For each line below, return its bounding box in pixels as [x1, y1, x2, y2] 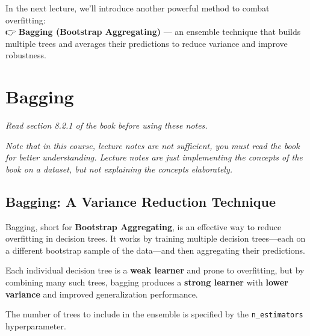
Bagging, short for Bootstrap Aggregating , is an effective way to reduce [5, 220, 282, 233]
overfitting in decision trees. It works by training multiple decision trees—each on [5, 232, 306, 245]
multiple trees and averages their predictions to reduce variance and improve [5, 37, 288, 49]
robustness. [5, 49, 46, 61]
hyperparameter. [5, 319, 66, 332]
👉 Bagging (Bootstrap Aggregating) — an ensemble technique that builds [5, 25, 301, 38]
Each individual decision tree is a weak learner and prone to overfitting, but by [5, 264, 305, 276]
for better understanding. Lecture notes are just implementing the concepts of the [5, 151, 303, 163]
